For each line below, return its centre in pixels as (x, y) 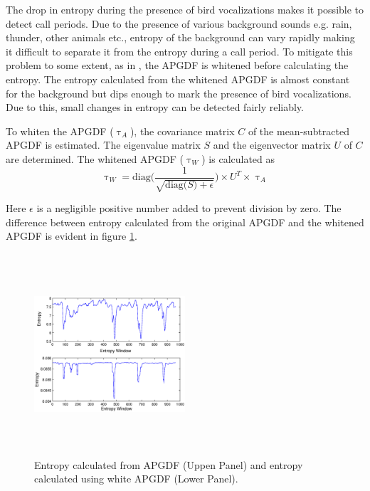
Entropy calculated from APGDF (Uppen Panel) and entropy (169, 464)
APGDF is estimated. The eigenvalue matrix (103, 145)
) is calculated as (238, 158)
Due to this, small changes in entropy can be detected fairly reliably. (155, 107)
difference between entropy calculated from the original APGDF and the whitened (185, 222)
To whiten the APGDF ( (60, 131)
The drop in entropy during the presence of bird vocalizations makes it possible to (185, 9)
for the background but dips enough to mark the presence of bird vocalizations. (179, 93)
